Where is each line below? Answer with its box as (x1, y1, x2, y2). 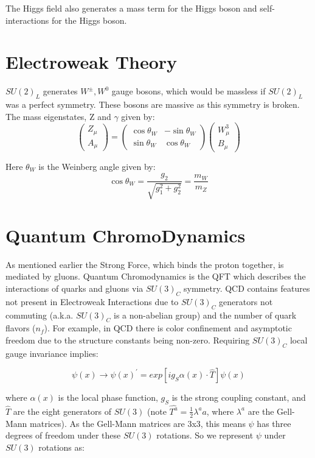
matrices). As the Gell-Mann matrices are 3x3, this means (30, 417, 246, 429)
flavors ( (5, 322, 36, 334)
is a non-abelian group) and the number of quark (113, 308, 297, 321)
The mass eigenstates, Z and (5, 110, 111, 122)
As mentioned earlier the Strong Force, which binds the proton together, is (5, 258, 284, 270)
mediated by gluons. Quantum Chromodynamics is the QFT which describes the (5, 270, 306, 283)
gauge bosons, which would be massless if (111, 85, 266, 97)
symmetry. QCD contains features (184, 281, 310, 294)
